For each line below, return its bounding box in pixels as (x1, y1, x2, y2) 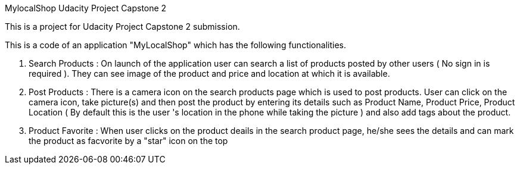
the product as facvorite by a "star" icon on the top (29, 136, 228, 146)
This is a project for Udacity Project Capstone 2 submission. (5, 21, 240, 32)
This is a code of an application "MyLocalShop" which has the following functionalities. (5, 40, 346, 50)
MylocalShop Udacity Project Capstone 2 (5, 3, 167, 13)
